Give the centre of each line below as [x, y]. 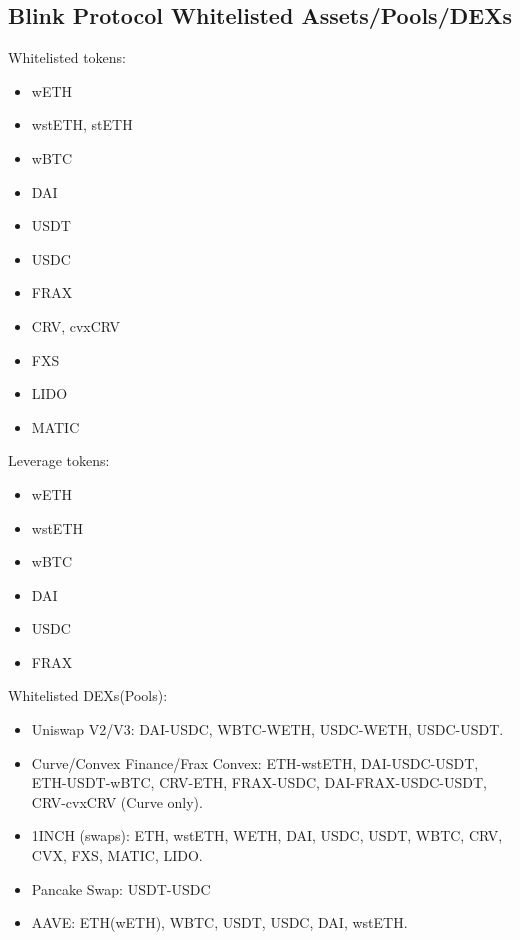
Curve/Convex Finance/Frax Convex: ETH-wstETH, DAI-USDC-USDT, [255, 762]
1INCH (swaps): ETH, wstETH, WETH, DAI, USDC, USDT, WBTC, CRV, [267, 835]
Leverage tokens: [59, 460]
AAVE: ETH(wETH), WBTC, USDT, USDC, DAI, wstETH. [219, 922]
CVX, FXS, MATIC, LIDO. [117, 855]
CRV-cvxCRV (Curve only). [117, 801]
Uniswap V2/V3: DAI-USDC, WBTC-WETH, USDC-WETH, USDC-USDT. [267, 729]
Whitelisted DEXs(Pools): [88, 695]
